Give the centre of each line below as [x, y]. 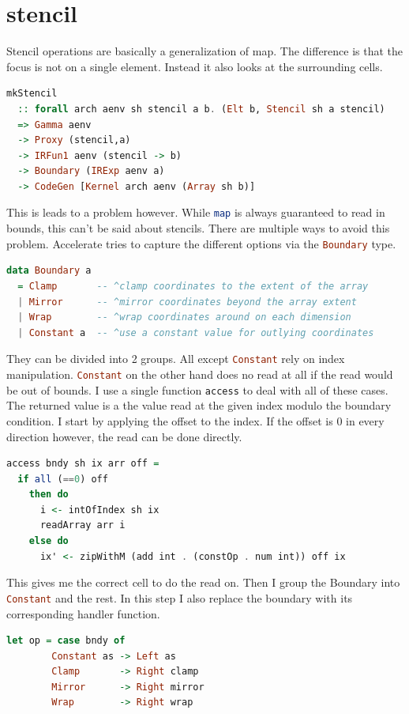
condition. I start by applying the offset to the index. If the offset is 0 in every [195, 420]
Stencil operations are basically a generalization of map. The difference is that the [205, 51]
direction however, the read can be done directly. [124, 436]
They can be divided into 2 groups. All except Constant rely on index [176, 359]
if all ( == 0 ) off [63, 479]
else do [49, 541]
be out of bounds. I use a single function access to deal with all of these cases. [197, 389]
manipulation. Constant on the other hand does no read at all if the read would [200, 374]
